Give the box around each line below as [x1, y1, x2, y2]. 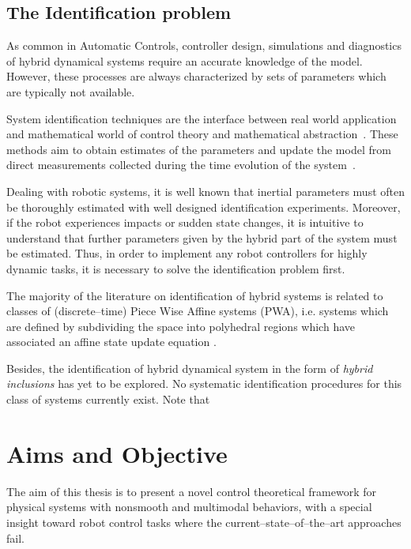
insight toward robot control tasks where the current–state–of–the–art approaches [6, 513, 402, 530]
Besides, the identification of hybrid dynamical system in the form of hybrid [6, 359, 373, 376]
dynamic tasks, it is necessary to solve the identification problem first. [6, 260, 345, 276]
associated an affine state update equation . [6, 333, 217, 350]
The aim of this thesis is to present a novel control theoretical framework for [6, 483, 377, 499]
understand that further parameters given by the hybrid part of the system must [6, 229, 398, 246]
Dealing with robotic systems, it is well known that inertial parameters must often [6, 182, 405, 199]
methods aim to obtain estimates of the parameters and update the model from [6, 141, 391, 157]
